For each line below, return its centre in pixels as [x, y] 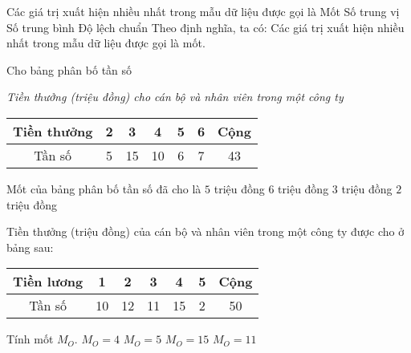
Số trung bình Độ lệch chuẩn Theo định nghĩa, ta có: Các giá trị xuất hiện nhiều [205, 27]
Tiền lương [48, 282]
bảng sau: [30, 247]
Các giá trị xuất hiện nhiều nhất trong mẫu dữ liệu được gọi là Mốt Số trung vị [203, 11]
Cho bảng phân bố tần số [69, 69]
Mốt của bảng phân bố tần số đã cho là [104, 188]
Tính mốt [30, 339]
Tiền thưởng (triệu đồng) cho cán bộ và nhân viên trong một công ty [175, 97]
